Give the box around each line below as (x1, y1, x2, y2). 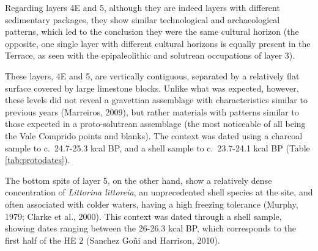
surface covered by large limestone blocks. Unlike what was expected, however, (5, 81, 299, 94)
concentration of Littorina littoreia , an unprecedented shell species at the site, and (5, 186, 313, 198)
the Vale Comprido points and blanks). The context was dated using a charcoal (5, 129, 303, 142)
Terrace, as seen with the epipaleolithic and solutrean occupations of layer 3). (5, 49, 295, 62)
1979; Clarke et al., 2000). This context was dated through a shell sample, (5, 209, 282, 222)
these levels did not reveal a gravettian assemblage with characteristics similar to (5, 93, 308, 106)
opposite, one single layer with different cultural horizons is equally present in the (5, 37, 311, 49)
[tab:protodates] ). (5, 153, 70, 166)
